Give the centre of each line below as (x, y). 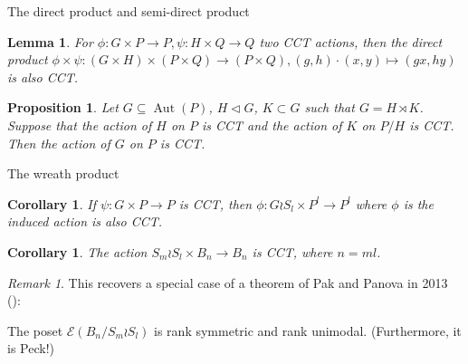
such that (330, 107)
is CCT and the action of (272, 125)
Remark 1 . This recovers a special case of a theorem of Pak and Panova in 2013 (228, 282)
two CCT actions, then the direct (351, 41)
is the (418, 203)
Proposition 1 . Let (63, 107)
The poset (35, 330)
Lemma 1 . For (50, 41)
